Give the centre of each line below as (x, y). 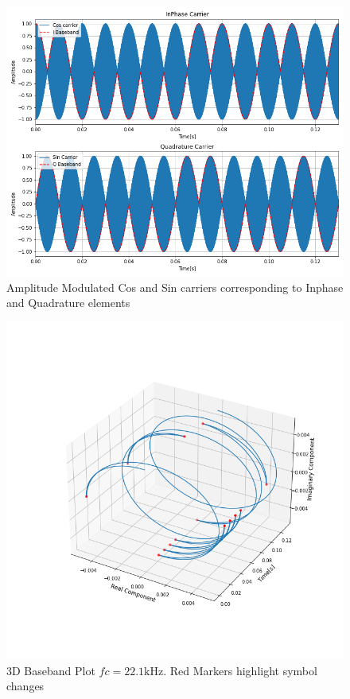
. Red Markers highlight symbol (240, 670)
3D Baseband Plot (51, 670)
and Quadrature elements (68, 303)
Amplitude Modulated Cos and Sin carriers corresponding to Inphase (175, 287)
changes (25, 686)
